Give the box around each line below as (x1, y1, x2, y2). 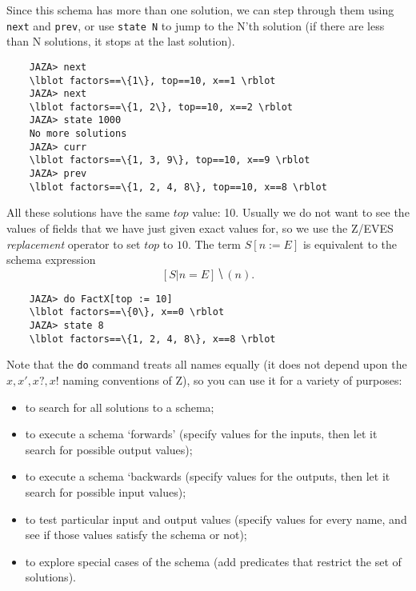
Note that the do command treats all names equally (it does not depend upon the (6, 356, 407, 373)
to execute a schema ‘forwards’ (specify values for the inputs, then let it (25, 425, 378, 442)
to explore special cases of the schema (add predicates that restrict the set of (25, 553, 402, 569)
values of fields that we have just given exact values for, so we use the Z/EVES (6, 220, 394, 236)
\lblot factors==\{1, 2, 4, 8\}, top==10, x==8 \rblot (29, 181, 327, 193)
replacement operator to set (6, 235, 141, 252)
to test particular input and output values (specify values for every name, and (25, 510, 407, 527)
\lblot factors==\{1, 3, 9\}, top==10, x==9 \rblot (29, 154, 310, 166)
